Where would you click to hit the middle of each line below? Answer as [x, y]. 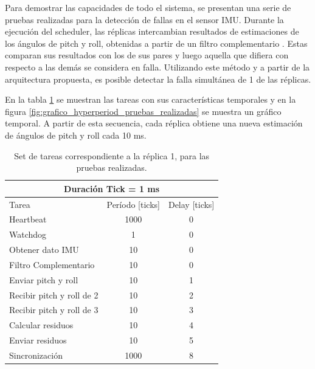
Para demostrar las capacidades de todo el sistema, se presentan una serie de [148, 7]
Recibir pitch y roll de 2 [54, 295]
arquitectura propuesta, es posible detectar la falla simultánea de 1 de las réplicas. [158, 79]
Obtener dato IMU [44, 250]
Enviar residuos [38, 340]
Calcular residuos [41, 325]
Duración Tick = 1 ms [112, 188]
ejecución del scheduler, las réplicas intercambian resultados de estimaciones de [152, 31]
